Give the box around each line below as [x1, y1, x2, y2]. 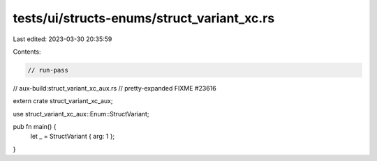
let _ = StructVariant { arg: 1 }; [30, 132, 115, 141]
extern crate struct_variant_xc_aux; [13, 97, 113, 105]
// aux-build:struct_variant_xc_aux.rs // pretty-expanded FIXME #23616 [13, 84, 216, 92]
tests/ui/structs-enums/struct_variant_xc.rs [13, 10, 275, 26]
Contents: [13, 47, 41, 56]
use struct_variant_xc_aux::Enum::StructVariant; [13, 109, 149, 118]
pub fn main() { [13, 123, 57, 131]
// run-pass [27, 66, 69, 74]
